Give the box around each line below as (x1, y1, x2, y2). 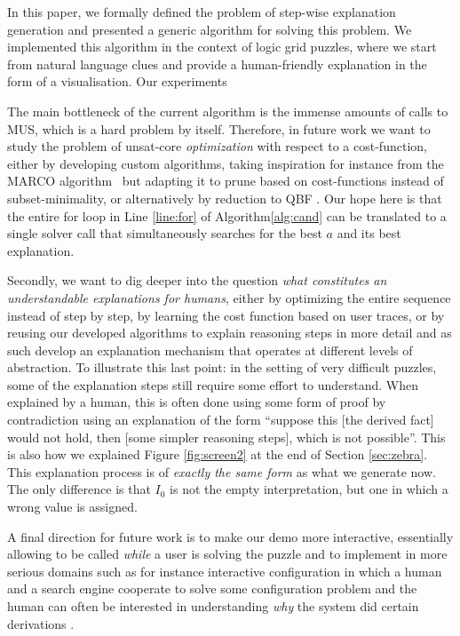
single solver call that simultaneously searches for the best (7, 224, 322, 242)
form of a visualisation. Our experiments (7, 72, 227, 91)
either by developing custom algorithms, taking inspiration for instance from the (7, 154, 444, 172)
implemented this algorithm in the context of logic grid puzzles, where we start (7, 37, 437, 56)
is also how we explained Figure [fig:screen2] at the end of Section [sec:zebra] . (7, 445, 428, 464)
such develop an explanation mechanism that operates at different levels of (7, 340, 413, 359)
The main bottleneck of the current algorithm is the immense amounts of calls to (7, 101, 448, 120)
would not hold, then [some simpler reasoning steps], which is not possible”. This (7, 427, 446, 446)
